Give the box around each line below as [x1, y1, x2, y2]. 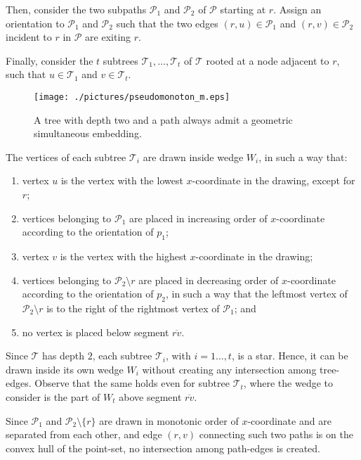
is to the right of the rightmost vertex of [46, 300, 220, 315]
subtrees [103, 53, 138, 68]
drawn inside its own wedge [6, 362, 124, 376]
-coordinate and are [247, 413, 332, 428]
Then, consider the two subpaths [6, 2, 147, 16]
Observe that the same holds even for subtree [34, 376, 230, 390]
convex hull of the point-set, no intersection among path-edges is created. [6, 440, 320, 455]
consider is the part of [6, 389, 100, 404]
